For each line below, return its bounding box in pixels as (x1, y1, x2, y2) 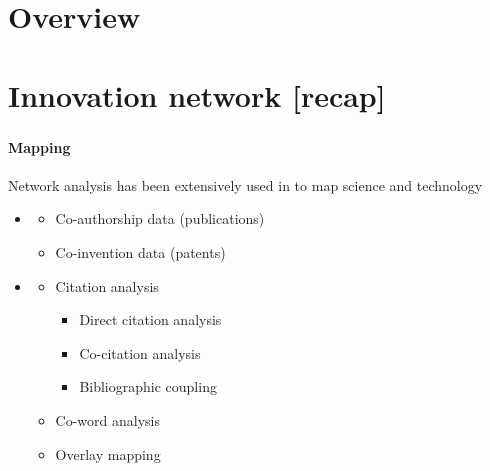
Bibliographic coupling (79, 376, 217, 397)
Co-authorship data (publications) (55, 208, 265, 229)
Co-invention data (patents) (55, 242, 226, 263)
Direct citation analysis (79, 309, 222, 330)
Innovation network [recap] (8, 74, 386, 115)
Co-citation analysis (79, 342, 201, 363)
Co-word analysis (55, 410, 161, 431)
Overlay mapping (55, 443, 161, 464)
